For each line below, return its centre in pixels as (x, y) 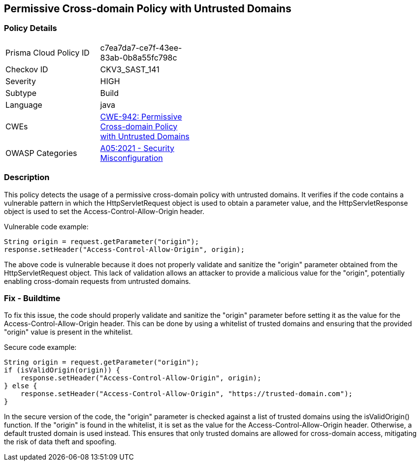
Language (24, 105)
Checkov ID (27, 69)
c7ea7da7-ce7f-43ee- (141, 47)
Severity (21, 81)
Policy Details (31, 28)
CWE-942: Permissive (141, 116)
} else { (21, 386)
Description (27, 177)
